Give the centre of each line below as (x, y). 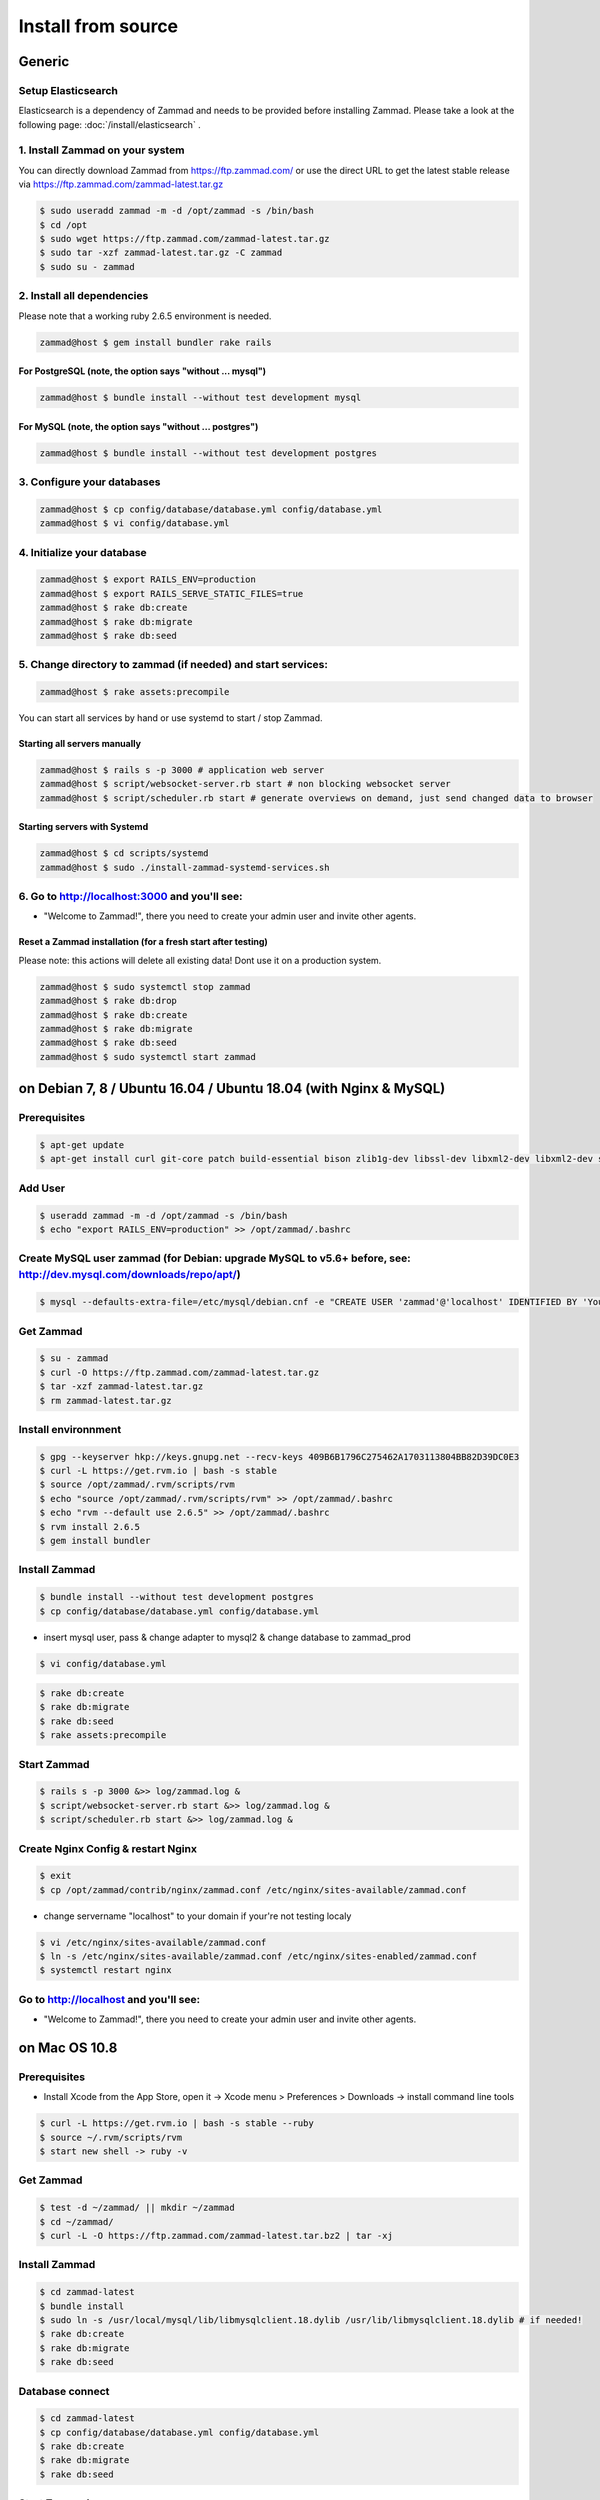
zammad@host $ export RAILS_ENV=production (148, 579)
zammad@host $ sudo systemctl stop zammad (145, 986)
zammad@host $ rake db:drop (108, 1001)
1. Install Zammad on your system (101, 150)
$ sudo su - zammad (87, 266)
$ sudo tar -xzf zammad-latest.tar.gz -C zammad (161, 253)
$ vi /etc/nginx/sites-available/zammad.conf (153, 1942)
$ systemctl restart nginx (105, 1970)
